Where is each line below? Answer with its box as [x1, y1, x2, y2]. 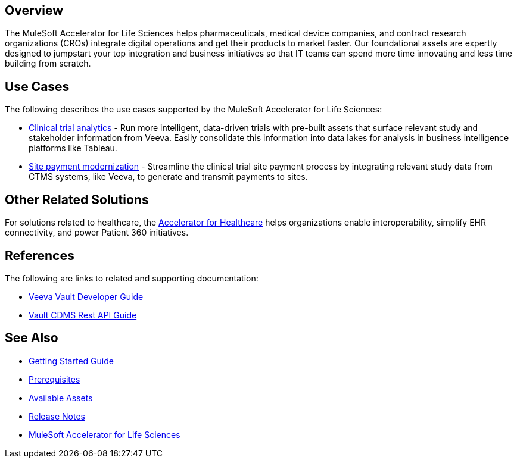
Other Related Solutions [5, 192, 149, 207]
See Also [5, 330, 58, 346]
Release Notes [29, 411, 85, 421]
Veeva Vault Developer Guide [29, 291, 144, 302]
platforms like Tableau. [29, 143, 117, 154]
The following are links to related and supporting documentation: [5, 273, 258, 283]
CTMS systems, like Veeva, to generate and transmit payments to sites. [29, 171, 308, 182]
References [5, 248, 74, 263]
